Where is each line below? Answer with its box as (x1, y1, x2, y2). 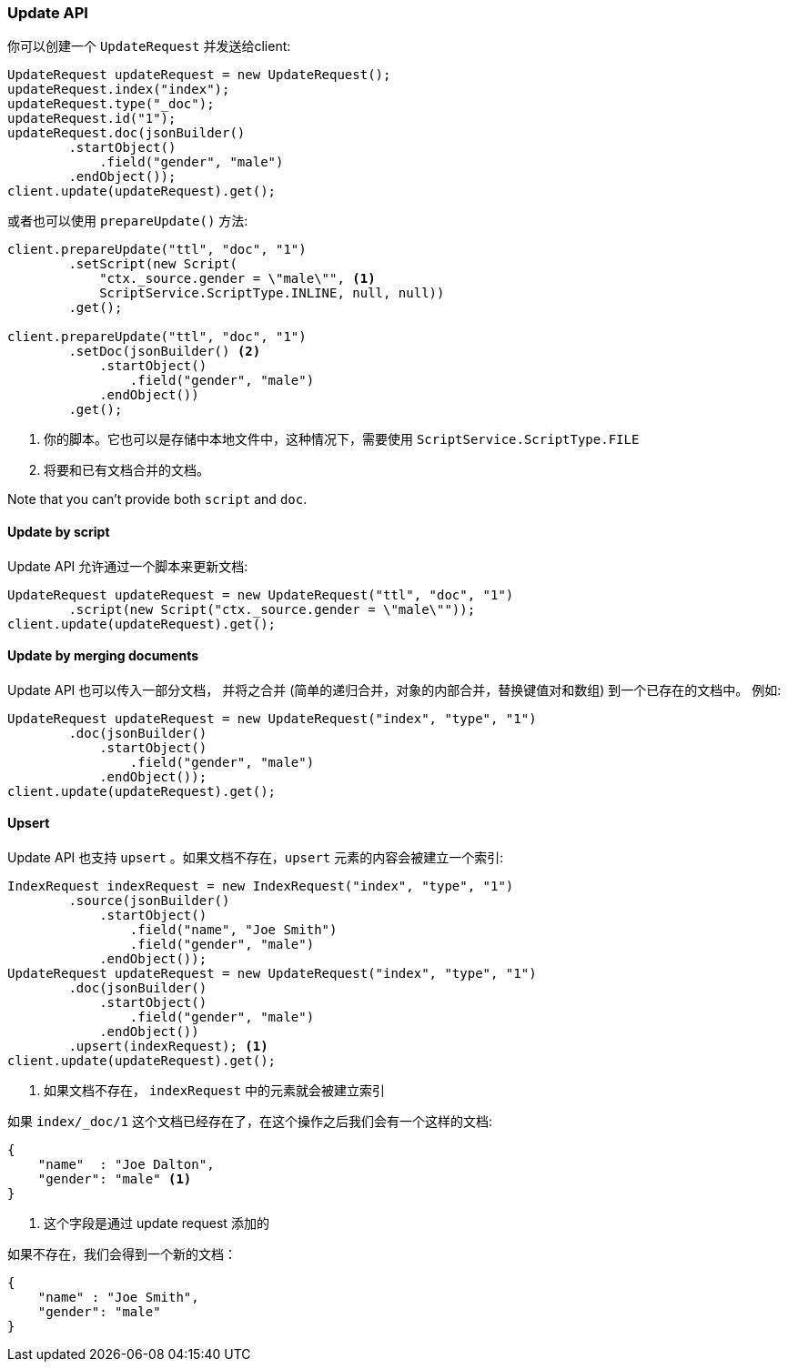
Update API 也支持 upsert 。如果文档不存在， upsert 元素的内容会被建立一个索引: (7, 850, 504, 866)
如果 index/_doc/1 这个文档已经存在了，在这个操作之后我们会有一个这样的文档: (7, 1113, 493, 1130)
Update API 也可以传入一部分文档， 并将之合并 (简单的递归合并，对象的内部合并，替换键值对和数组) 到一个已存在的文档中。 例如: (7, 681, 782, 698)
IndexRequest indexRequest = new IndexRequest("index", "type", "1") (7, 879, 514, 894)
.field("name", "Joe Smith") (129, 922, 338, 938)
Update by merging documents (7, 648, 199, 664)
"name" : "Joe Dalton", (37, 1157, 215, 1173)
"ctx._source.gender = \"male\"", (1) (99, 271, 376, 287)
